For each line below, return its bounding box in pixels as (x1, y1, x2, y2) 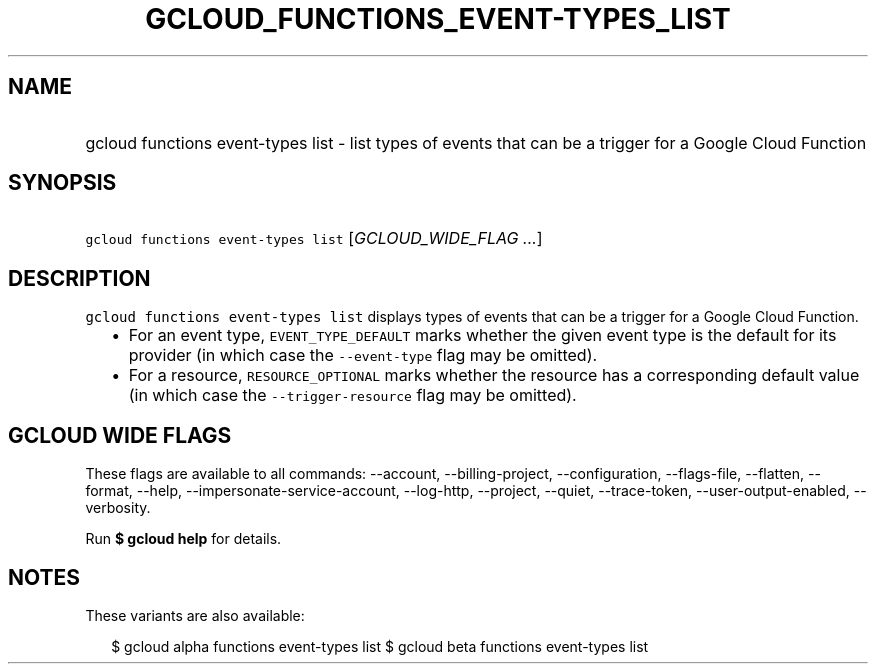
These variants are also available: (85, 606, 305, 624)
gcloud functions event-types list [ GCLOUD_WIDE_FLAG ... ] (85, 228, 543, 249)
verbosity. (85, 499, 151, 517)
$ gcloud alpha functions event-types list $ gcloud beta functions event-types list (111, 637, 649, 655)
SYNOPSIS (8, 170, 117, 196)
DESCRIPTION (8, 265, 151, 291)
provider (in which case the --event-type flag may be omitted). (128, 345, 598, 366)
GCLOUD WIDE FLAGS (8, 422, 232, 448)
